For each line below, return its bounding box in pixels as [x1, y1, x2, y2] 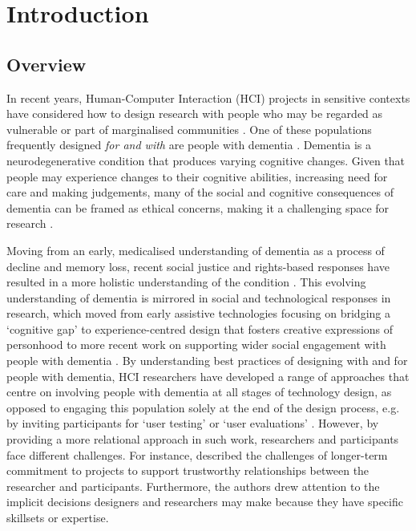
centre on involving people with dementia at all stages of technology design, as [6, 383, 392, 400]
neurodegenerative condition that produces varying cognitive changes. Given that [6, 152, 406, 168]
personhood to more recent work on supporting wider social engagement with [6, 336, 386, 353]
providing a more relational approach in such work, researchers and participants [6, 431, 399, 448]
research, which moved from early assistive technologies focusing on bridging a [6, 305, 390, 322]
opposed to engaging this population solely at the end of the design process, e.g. [6, 399, 400, 415]
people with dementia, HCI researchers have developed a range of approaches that [6, 367, 410, 384]
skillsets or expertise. [6, 509, 109, 526]
